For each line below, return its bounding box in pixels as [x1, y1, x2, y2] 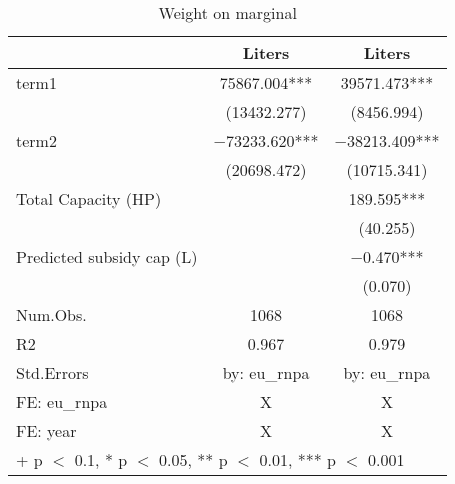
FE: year [16, 419, 77, 442]
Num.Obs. [16, 303, 87, 326]
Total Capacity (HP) [16, 187, 162, 210]
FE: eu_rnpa [16, 390, 108, 413]
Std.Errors [16, 361, 89, 384]
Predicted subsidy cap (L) [16, 245, 198, 268]
